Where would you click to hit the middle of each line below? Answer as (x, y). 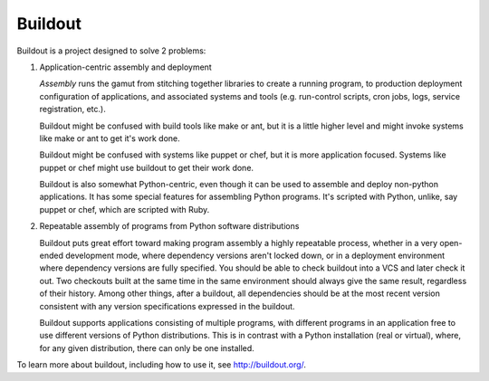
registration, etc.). (72, 110)
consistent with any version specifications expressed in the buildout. (167, 306)
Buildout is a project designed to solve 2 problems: (111, 51)
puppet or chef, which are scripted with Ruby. (125, 209)
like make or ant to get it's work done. (110, 138)
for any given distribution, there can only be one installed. (147, 348)
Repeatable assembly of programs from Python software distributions (169, 226)
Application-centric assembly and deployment (125, 67)
